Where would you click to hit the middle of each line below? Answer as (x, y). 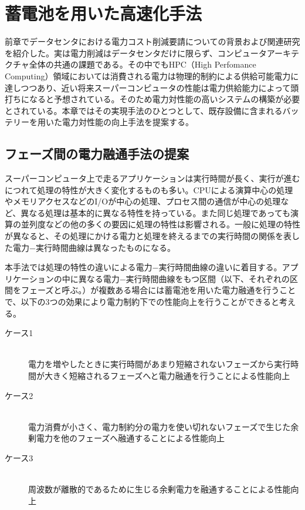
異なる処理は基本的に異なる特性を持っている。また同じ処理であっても (156, 212)
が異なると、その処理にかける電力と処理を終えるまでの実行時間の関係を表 (148, 236)
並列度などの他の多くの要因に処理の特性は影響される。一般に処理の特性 (160, 224)
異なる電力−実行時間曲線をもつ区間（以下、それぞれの (184, 278)
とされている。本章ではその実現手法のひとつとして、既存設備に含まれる (144, 110)
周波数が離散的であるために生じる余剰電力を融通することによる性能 (160, 489)
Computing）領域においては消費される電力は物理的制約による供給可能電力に (152, 76)
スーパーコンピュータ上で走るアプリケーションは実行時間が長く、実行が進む (152, 178)
